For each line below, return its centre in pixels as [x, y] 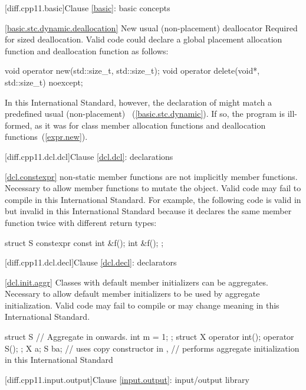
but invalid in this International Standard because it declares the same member [148, 211]
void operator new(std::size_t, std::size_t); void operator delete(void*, [132, 71]
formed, [19, 125]
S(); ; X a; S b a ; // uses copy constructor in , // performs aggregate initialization [152, 348]
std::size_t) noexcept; [44, 82]
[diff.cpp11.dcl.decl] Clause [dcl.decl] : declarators [91, 262]
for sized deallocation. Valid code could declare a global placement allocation [144, 39]
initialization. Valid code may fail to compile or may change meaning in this [142, 305]
